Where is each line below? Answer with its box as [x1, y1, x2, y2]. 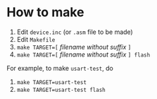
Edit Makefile [16, 35, 56, 43]
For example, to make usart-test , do [6, 64, 113, 72]
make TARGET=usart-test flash [16, 86, 106, 93]
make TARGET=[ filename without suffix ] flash [16, 50, 151, 59]
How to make [6, 4, 85, 21]
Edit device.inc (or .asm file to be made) [16, 28, 133, 36]
